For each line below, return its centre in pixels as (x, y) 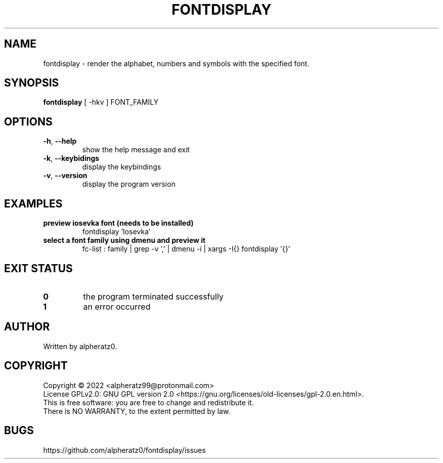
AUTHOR (27, 327)
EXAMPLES (33, 203)
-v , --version (65, 176)
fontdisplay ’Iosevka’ (116, 232)
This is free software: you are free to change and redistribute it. (148, 402)
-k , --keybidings (71, 158)
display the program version (129, 184)
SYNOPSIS (32, 83)
